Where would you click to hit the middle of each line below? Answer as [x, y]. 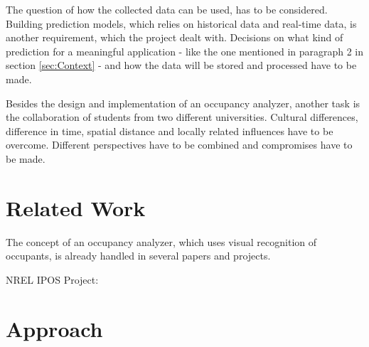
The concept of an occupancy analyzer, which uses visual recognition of [161, 241]
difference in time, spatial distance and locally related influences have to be [170, 130]
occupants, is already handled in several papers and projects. [138, 256]
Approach [54, 328]
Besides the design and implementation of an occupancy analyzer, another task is [183, 103]
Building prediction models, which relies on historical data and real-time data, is [181, 23]
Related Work [76, 207]
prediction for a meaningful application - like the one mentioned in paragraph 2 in [185, 51]
